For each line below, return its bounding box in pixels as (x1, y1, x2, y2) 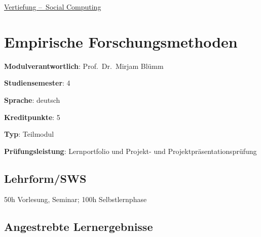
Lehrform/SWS (4, 170, 87, 186)
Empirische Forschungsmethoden (4, 31, 238, 52)
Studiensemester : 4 (4, 77, 70, 88)
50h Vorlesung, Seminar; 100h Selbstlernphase (4, 194, 147, 205)
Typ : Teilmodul (4, 129, 54, 139)
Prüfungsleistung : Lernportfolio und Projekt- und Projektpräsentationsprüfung (4, 145, 257, 156)
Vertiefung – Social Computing (4, 2, 101, 12)
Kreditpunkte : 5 (4, 111, 60, 122)
